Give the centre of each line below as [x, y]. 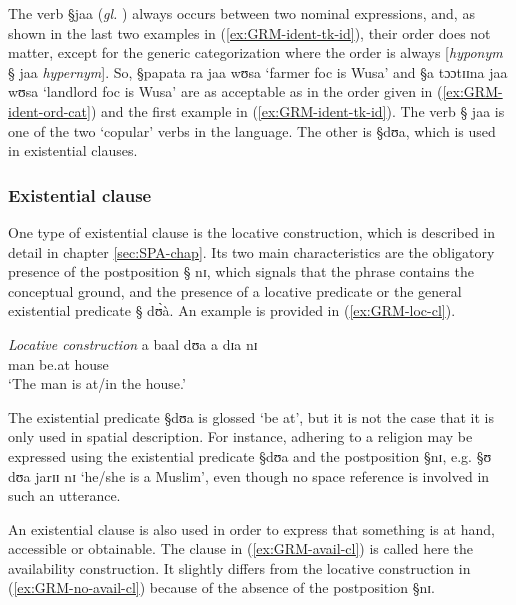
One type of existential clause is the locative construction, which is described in [252, 231]
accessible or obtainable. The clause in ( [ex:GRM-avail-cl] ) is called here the [240, 548]
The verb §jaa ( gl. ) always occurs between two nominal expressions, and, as [241, 13]
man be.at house [58, 363]
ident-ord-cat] [49, 110]
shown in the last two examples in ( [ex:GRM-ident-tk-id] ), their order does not [249, 32]
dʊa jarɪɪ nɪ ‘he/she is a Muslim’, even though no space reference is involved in [249, 475]
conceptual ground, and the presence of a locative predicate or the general [235, 290]
